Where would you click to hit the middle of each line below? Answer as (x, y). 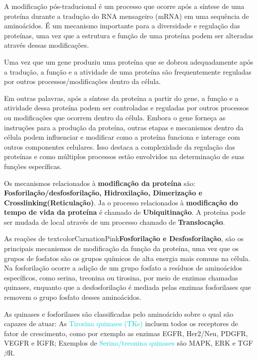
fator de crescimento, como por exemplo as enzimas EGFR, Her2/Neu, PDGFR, (126, 333)
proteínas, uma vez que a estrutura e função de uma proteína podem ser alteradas (129, 35)
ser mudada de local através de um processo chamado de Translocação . (115, 222)
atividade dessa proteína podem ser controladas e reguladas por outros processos (127, 108)
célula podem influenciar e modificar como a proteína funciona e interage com (122, 137)
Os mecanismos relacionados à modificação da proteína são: (100, 183)
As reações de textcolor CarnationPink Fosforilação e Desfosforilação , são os (124, 238)
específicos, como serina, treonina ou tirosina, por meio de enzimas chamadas (121, 277)
